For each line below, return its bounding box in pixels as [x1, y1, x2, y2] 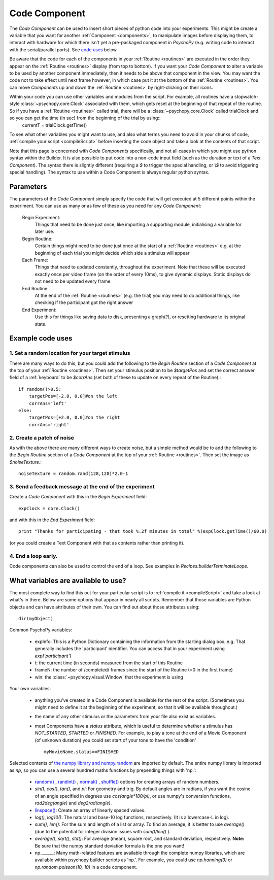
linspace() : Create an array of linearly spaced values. [35, 807, 146, 813]
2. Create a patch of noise [9, 434, 75, 441]
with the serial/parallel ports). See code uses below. [9, 46, 118, 53]
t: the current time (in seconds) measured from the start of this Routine [35, 660, 183, 666]
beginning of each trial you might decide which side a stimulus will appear [35, 250, 190, 256]
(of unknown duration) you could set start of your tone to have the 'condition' [35, 737, 196, 743]
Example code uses [9, 334, 73, 343]
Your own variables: [9, 686, 51, 692]
